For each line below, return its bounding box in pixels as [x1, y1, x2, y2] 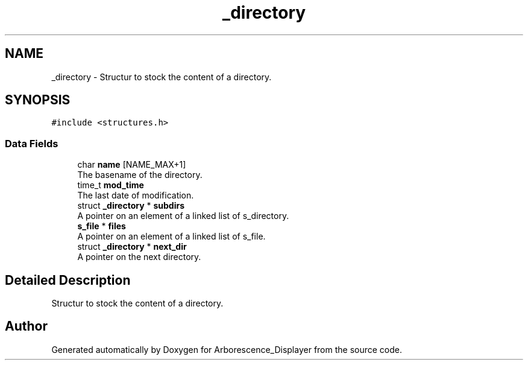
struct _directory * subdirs [77, 200, 185, 211]
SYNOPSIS [5, 92, 71, 108]
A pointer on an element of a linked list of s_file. [77, 231, 266, 242]
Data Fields [5, 137, 58, 150]
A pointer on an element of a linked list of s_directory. [77, 211, 289, 221]
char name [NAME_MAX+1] [77, 159, 186, 170]
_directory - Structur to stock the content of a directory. [51, 71, 272, 82]
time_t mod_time [77, 180, 144, 191]
